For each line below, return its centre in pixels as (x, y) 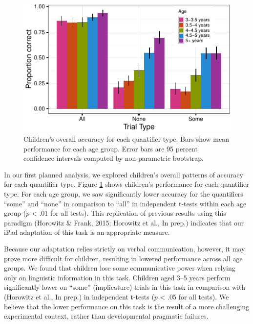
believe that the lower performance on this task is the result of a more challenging (127, 306)
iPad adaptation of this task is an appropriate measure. (87, 232)
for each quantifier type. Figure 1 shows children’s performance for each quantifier (126, 184)
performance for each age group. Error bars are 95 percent (111, 148)
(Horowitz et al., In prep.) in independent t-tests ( (79, 296)
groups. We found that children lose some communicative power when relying (120, 268)
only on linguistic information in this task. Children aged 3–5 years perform (117, 277)
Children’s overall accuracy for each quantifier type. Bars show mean (126, 139)
